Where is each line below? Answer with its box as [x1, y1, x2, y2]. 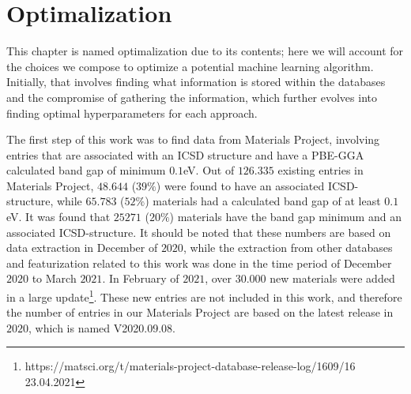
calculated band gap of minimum [6, 162, 166, 178]
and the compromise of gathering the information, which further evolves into [6, 88, 377, 105]
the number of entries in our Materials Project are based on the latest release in [6, 304, 394, 321]
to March [32, 270, 77, 287]
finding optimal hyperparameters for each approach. [6, 104, 258, 121]
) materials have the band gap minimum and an [169, 208, 402, 225]
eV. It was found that [6, 208, 111, 225]
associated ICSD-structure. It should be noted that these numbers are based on [6, 223, 391, 240]
